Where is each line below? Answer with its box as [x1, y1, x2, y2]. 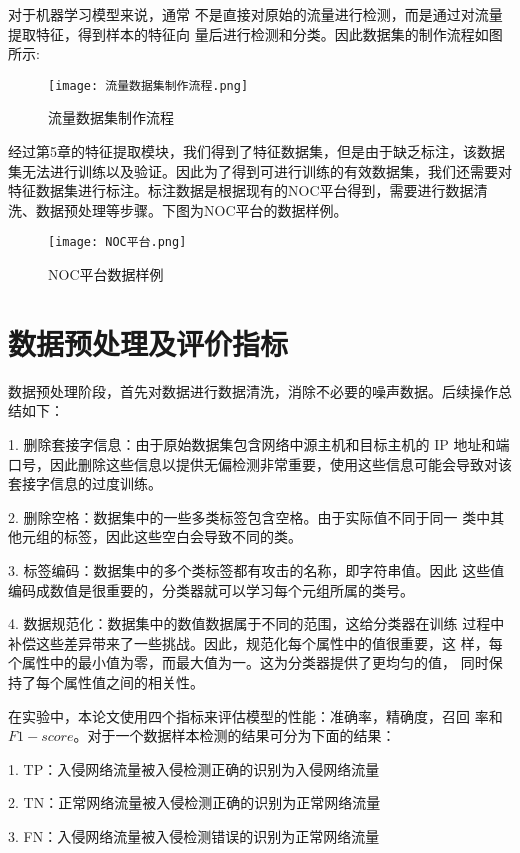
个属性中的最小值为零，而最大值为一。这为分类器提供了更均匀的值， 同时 [8, 652, 489, 673]
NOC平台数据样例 [48, 264, 164, 285]
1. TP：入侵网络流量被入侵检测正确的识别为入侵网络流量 [8, 758, 380, 779]
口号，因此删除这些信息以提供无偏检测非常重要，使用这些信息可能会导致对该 [8, 453, 512, 474]
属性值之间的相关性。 [63, 671, 204, 692]
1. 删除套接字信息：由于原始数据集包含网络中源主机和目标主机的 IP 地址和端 [8, 433, 510, 454]
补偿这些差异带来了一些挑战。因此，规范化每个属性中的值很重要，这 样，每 [8, 632, 503, 653]
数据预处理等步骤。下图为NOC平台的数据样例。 [35, 199, 348, 220]
